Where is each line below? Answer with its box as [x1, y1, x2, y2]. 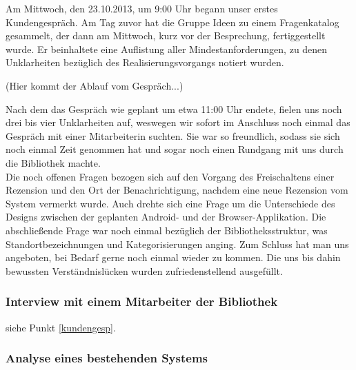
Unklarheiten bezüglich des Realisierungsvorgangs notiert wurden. [6, 55, 284, 70]
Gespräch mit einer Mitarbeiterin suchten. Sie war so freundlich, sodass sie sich [6, 128, 340, 143]
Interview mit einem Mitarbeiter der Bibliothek [6, 293, 278, 310]
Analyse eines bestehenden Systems [6, 349, 208, 367]
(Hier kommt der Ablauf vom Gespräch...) [6, 78, 184, 92]
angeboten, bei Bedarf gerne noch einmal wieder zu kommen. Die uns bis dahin [6, 250, 341, 265]
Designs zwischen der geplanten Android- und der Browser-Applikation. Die [6, 209, 326, 224]
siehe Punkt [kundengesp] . [6, 320, 116, 334]
